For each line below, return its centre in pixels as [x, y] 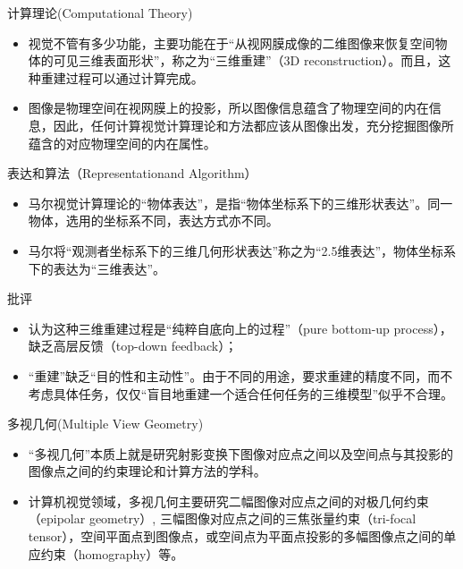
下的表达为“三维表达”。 [97, 268]
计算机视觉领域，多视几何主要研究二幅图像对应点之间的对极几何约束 [228, 501]
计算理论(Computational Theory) [100, 13]
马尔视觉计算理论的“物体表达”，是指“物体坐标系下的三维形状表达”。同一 [240, 203]
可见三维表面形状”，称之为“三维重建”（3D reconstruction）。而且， [246, 60]
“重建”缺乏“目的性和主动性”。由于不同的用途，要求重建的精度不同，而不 [240, 375]
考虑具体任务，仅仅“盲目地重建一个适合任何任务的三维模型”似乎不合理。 [241, 393]
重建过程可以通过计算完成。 [122, 77]
